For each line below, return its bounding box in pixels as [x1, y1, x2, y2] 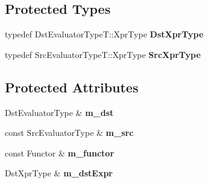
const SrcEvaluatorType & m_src [5, 126, 134, 139]
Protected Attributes [5, 77, 139, 96]
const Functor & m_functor [5, 146, 115, 159]
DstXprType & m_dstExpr [5, 167, 113, 179]
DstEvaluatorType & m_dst [5, 106, 114, 118]
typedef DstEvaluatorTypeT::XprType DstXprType [5, 28, 204, 40]
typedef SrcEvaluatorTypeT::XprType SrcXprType [5, 48, 201, 60]
